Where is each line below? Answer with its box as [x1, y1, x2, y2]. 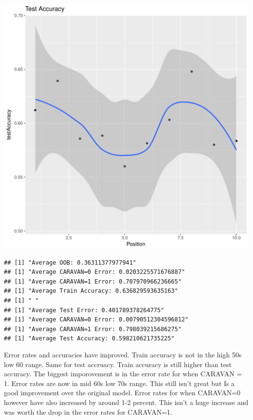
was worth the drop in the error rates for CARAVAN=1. [4, 406, 172, 417]
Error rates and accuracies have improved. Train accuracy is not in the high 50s [4, 349, 242, 359]
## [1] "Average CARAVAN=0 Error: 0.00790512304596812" [4, 316, 189, 323]
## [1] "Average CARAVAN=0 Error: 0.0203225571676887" [4, 269, 185, 276]
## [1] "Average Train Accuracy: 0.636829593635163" [4, 287, 178, 295]
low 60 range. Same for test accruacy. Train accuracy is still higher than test [4, 359, 232, 369]
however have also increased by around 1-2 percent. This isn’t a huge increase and [4, 397, 249, 407]
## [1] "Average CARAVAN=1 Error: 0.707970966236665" [4, 278, 182, 285]
